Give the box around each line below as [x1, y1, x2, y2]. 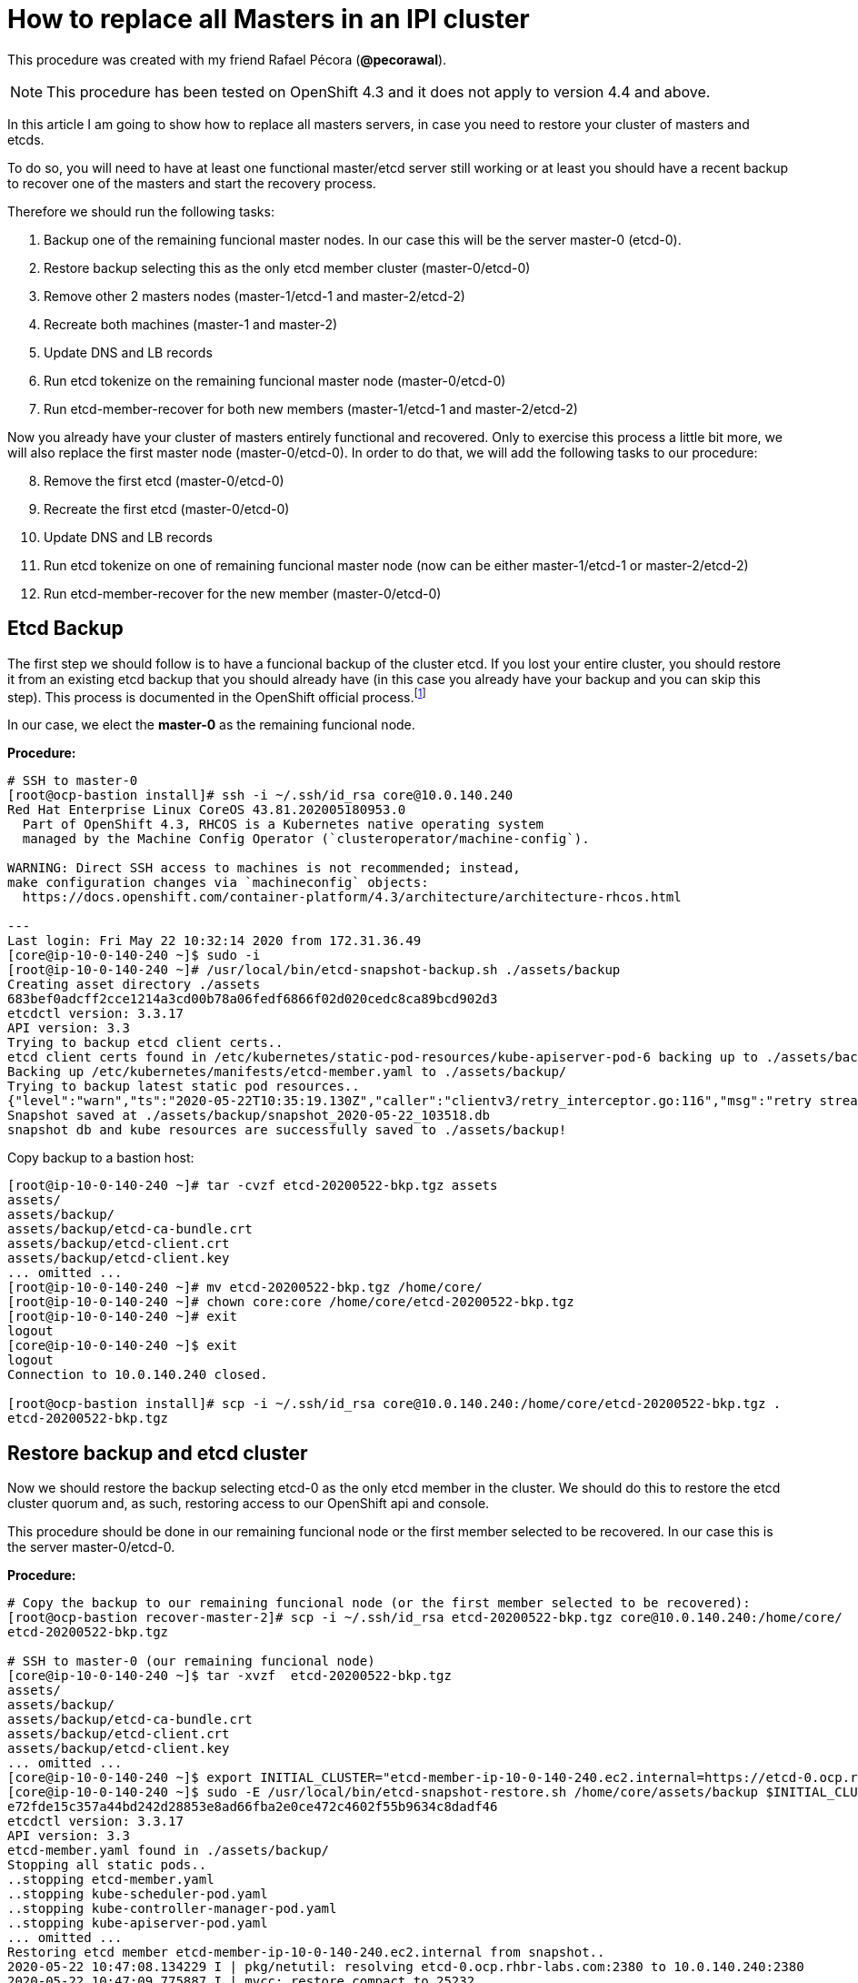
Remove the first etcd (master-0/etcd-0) [44, 472, 284, 488]
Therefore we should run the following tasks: [7, 203, 274, 219]
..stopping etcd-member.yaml [7, 1872, 214, 1887]
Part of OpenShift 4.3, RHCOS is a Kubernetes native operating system [22, 817, 544, 832]
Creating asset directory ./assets [7, 977, 261, 992]
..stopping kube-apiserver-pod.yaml [7, 1916, 268, 1931]
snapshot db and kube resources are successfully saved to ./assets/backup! [7, 1122, 567, 1138]
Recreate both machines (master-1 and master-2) [44, 316, 338, 332]
